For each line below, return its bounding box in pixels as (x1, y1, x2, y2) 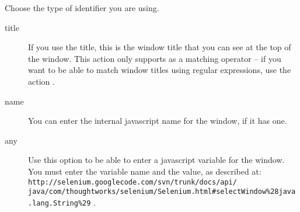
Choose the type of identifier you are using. (5, 2, 159, 13)
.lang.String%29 (28, 199, 91, 207)
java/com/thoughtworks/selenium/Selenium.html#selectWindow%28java (28, 187, 296, 196)
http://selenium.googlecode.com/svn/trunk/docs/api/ (28, 178, 237, 186)
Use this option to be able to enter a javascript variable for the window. (28, 154, 285, 166)
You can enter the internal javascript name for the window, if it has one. (28, 114, 287, 127)
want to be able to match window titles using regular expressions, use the (28, 64, 291, 76)
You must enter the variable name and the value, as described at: (28, 165, 261, 177)
